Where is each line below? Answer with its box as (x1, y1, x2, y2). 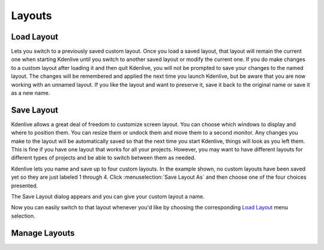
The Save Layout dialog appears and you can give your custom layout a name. (11, 193, 205, 200)
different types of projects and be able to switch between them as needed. (11, 154, 196, 161)
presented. (11, 182, 38, 189)
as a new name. (11, 90, 50, 97)
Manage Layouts (11, 228, 75, 238)
